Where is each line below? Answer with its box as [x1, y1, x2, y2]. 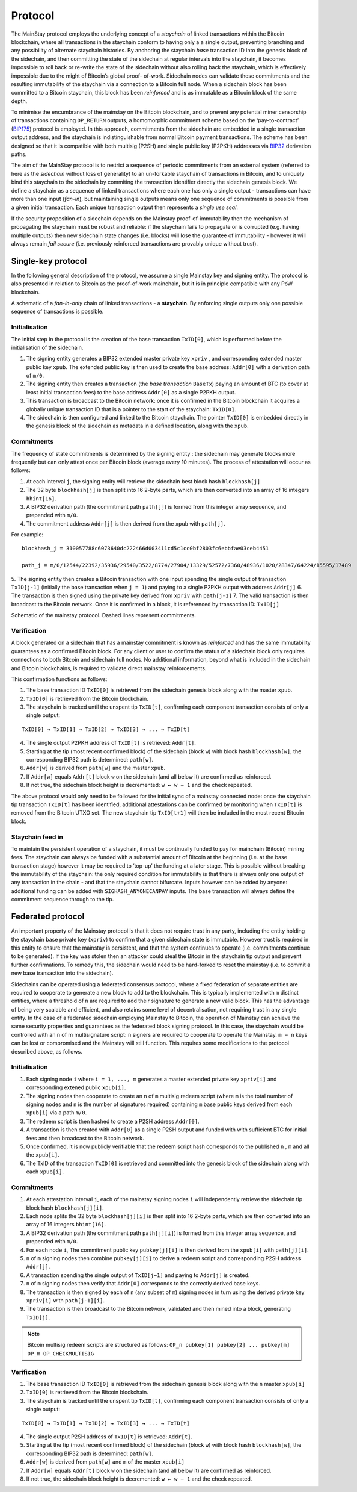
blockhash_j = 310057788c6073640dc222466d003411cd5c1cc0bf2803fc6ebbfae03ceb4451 [22, 545, 269, 552]
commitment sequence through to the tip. [11, 896, 114, 903]
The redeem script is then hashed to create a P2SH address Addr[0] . [26, 1117, 200, 1125]
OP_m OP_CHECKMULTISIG [27, 1350, 94, 1357]
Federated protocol [11, 912, 85, 922]
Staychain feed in [11, 833, 63, 841]
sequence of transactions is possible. [11, 308, 104, 315]
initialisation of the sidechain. [11, 344, 84, 351]
